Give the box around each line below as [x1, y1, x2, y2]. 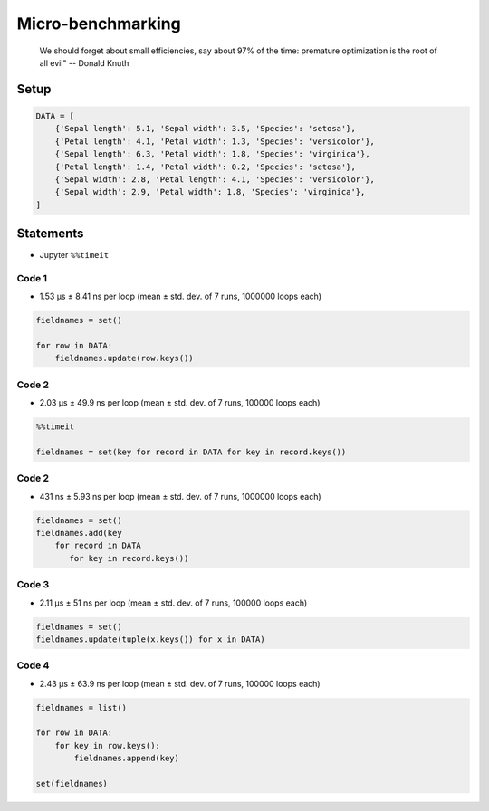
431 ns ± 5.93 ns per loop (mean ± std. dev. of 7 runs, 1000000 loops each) [39, 491, 321, 501]
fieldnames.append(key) [73, 753, 180, 764]
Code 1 [16, 272, 48, 284]
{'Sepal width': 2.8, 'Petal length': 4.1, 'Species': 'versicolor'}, [54, 174, 376, 185]
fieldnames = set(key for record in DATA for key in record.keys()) [35, 446, 347, 457]
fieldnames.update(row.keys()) [54, 353, 194, 364]
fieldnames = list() [35, 702, 127, 712]
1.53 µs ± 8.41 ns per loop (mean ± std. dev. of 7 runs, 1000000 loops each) [39, 291, 321, 302]
